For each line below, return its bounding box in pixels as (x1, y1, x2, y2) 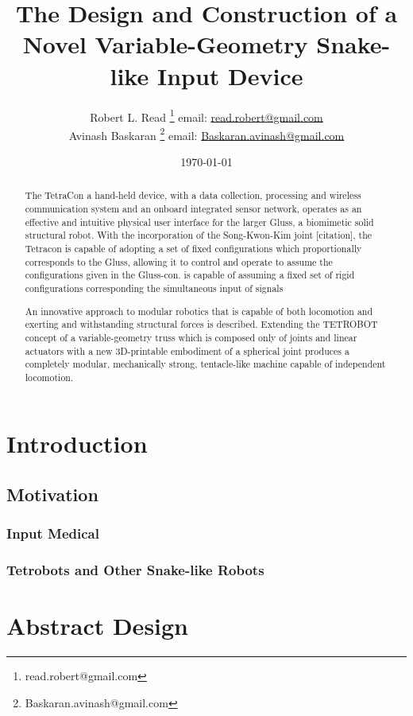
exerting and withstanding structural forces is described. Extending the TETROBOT (25, 317, 378, 331)
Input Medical (6, 523, 99, 543)
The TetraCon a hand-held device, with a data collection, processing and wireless (25, 189, 361, 202)
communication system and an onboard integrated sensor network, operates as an (25, 202, 362, 216)
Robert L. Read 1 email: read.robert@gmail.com (90, 106, 323, 125)
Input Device (156, 59, 303, 91)
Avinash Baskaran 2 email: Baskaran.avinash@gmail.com (68, 124, 345, 143)
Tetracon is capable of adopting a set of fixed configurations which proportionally (25, 242, 362, 255)
